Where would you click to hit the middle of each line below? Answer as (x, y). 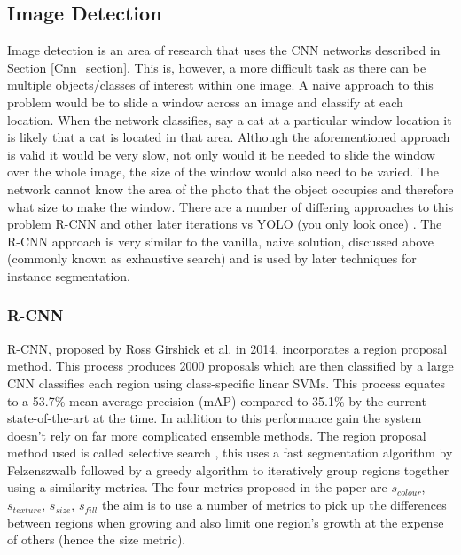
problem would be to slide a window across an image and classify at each (205, 102)
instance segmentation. (69, 275)
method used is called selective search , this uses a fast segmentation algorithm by (230, 453)
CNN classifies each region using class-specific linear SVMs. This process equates (227, 383)
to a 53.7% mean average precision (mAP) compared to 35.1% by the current (217, 400)
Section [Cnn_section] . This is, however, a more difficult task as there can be (217, 67)
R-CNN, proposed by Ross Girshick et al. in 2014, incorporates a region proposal (227, 348)
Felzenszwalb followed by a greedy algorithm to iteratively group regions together (228, 469)
